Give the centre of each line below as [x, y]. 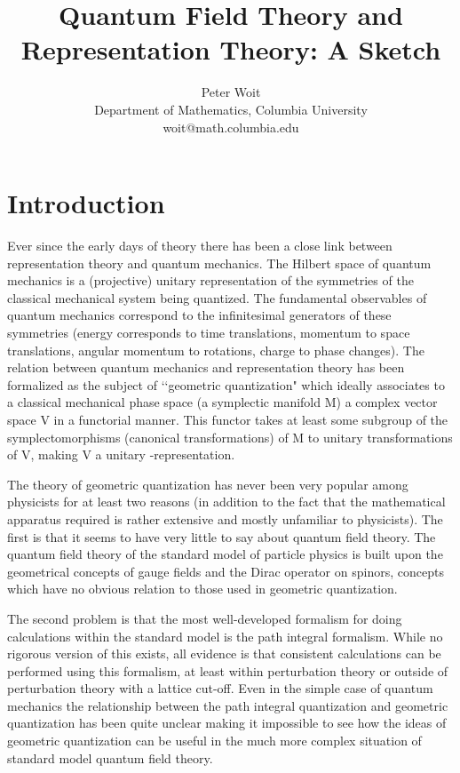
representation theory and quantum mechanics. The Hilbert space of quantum [219, 263]
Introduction [86, 203]
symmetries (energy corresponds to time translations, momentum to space [209, 332]
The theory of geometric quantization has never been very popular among [208, 484]
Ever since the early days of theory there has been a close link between [200, 246]
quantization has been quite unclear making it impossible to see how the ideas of [227, 723]
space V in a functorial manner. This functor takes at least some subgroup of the [228, 419]
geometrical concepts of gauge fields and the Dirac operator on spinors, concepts [226, 571]
